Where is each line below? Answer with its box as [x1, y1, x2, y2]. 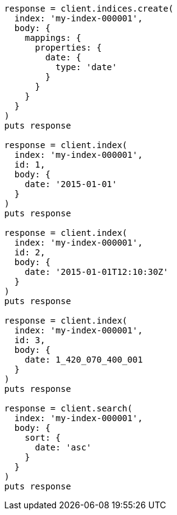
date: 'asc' [35, 442, 92, 452]
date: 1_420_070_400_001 [24, 355, 143, 364]
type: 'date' [55, 62, 117, 72]
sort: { [24, 433, 61, 442]
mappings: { [24, 33, 82, 43]
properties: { [35, 43, 102, 52]
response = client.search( [4, 403, 133, 413]
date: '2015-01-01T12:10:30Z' [24, 267, 168, 277]
